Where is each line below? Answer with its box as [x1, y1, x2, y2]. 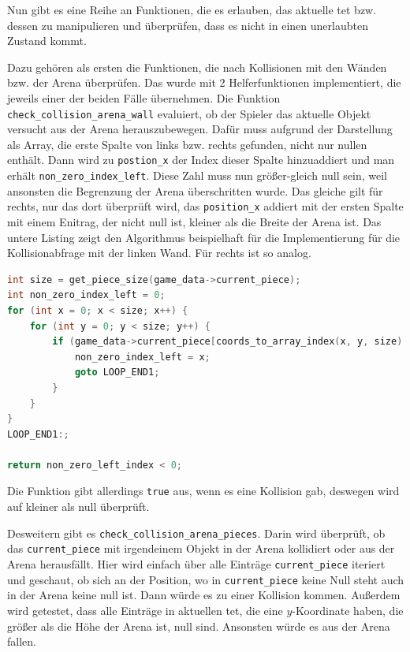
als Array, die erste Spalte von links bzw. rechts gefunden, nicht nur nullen [7, 136, 367, 152]
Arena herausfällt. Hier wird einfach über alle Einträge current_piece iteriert [7, 556, 386, 572]
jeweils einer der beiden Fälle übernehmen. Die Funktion [7, 89, 281, 106]
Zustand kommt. [7, 32, 87, 49]
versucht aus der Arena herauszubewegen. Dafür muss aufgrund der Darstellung [7, 121, 393, 137]
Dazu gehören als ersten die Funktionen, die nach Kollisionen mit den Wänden [7, 58, 387, 75]
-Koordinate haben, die [292, 602, 404, 618]
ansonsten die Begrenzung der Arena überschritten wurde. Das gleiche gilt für [7, 182, 383, 199]
